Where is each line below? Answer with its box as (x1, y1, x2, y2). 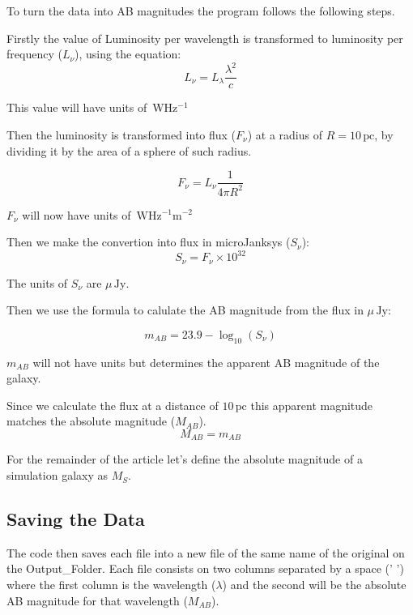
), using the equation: (75, 45, 181, 62)
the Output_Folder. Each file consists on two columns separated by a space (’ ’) (6, 560, 404, 577)
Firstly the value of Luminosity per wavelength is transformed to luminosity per (6, 29, 403, 46)
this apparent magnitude (250, 396, 373, 413)
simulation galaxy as (6, 467, 108, 484)
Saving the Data (6, 506, 145, 532)
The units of (6, 274, 68, 291)
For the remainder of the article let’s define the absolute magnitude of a (6, 451, 363, 468)
